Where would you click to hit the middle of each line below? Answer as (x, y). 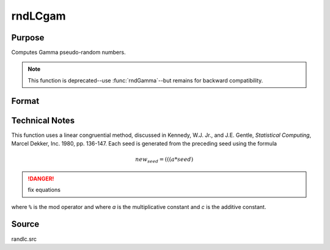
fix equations (44, 190)
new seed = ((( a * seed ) (164, 160)
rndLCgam (38, 16)
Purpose (28, 38)
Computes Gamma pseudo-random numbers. (68, 53)
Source (25, 224)
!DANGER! (41, 178)
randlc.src (24, 239)
